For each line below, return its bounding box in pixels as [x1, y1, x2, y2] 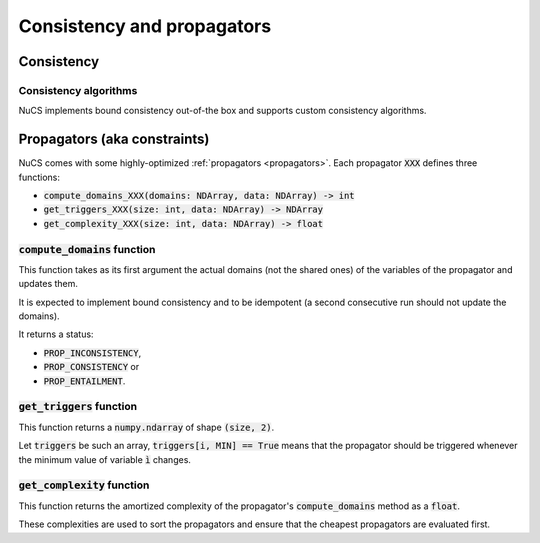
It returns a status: [18, 328, 94, 340]
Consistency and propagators [18, 15, 272, 37]
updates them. [18, 278, 79, 290]
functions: [18, 171, 60, 183]
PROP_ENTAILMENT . [43, 375, 126, 387]
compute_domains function [18, 242, 156, 256]
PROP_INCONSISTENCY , [43, 346, 142, 359]
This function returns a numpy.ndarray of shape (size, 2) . [18, 421, 275, 433]
